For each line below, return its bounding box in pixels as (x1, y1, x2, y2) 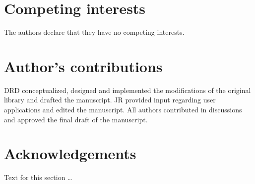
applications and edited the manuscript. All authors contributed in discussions (4, 104, 242, 115)
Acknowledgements (4, 143, 136, 164)
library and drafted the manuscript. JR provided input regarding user (4, 94, 216, 105)
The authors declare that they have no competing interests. (4, 27, 185, 37)
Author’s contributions (4, 56, 163, 76)
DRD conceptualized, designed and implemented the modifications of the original (4, 85, 251, 95)
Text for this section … (4, 172, 72, 183)
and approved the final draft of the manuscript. (4, 114, 148, 124)
